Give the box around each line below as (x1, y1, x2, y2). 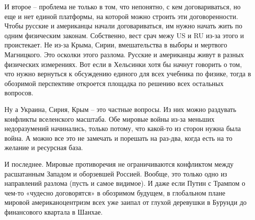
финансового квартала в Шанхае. (4, 206, 103, 217)
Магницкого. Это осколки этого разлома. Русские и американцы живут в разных (4, 49, 244, 59)
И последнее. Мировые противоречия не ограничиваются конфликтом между (4, 158, 234, 169)
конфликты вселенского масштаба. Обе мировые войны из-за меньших (4, 113, 215, 124)
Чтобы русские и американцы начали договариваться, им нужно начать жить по (4, 21, 242, 31)
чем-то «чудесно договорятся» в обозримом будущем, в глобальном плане (4, 187, 226, 198)
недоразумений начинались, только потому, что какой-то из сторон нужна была (4, 123, 241, 133)
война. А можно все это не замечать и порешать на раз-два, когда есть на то (4, 132, 232, 143)
